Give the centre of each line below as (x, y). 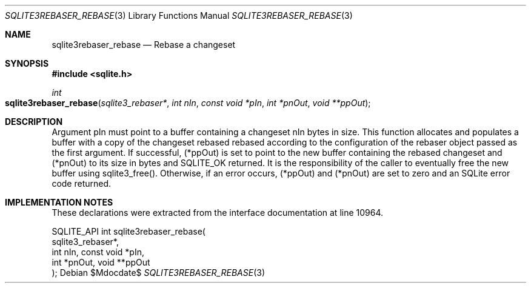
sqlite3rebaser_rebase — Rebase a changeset (144, 45)
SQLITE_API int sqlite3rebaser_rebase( (129, 231)
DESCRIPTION (34, 122)
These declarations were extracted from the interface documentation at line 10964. (218, 213)
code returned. (82, 183)
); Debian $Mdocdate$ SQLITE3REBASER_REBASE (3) (159, 273)
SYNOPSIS (27, 63)
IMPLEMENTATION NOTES (59, 202)
